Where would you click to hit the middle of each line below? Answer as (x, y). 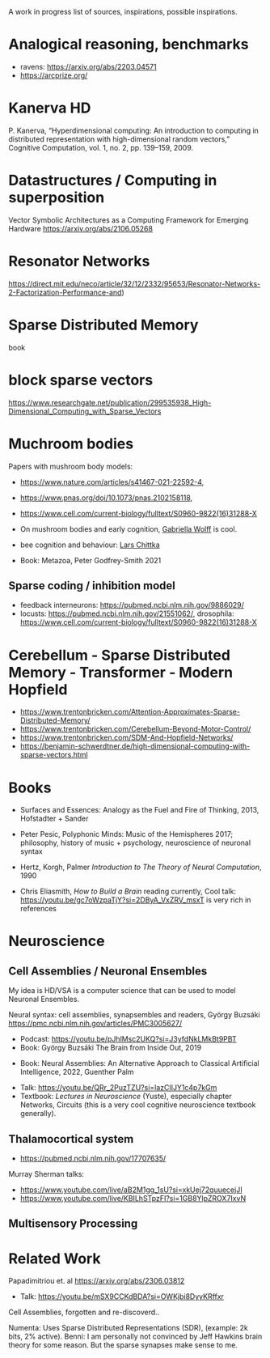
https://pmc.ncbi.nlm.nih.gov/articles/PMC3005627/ (95, 1024)
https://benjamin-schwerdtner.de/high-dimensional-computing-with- (135, 746)
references (38, 909)
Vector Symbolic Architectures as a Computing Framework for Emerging (129, 220)
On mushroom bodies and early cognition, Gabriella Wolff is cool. (129, 528)
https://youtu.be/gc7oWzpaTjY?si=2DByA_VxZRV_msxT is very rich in (135, 900)
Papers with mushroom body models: (71, 466)
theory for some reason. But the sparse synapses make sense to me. (123, 1345)
